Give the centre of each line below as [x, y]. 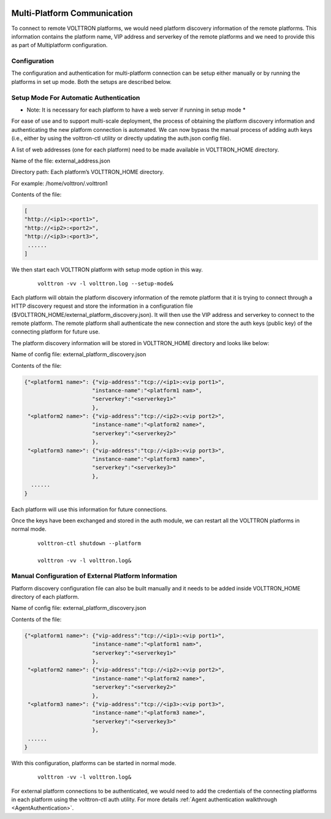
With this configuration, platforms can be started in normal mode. [94, 763]
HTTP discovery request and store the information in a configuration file [102, 306]
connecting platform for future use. [56, 332]
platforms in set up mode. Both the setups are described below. [91, 82]
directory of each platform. [45, 597]
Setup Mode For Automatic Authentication [76, 97]
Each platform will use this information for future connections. [89, 509]
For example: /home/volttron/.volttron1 [59, 183]
